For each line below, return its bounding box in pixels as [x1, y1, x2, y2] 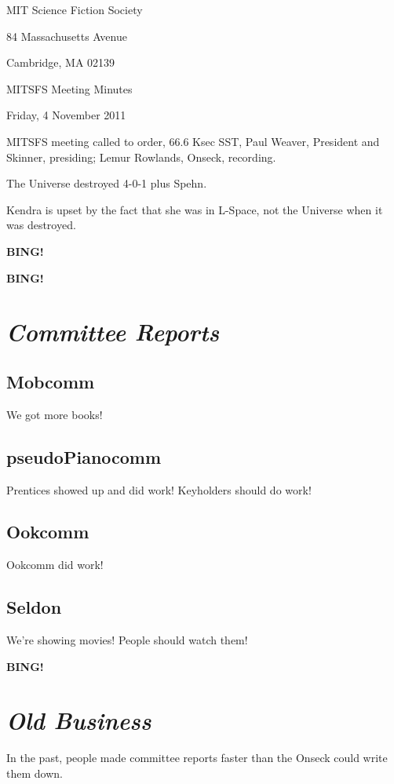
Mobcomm [6, 369, 95, 393]
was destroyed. [6, 217, 76, 233]
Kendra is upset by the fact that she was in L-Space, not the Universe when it [6, 201, 383, 217]
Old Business [6, 704, 151, 737]
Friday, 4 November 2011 [6, 107, 126, 123]
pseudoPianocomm [6, 444, 162, 469]
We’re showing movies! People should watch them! [6, 632, 248, 648]
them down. [6, 765, 63, 781]
